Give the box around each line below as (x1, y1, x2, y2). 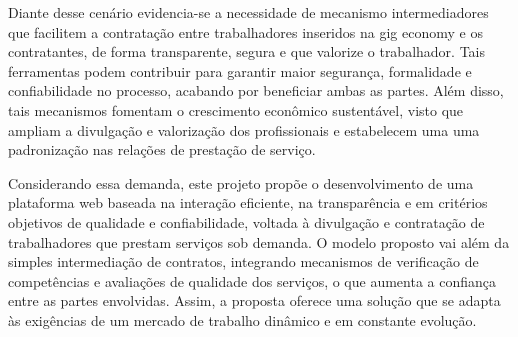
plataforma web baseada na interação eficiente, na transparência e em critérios (8, 192, 488, 213)
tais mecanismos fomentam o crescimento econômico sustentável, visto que (8, 99, 464, 120)
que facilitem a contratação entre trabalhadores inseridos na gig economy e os (8, 21, 483, 42)
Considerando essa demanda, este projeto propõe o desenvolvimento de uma (8, 172, 474, 193)
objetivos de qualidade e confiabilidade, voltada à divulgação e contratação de (8, 211, 485, 232)
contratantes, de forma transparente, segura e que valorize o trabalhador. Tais (8, 41, 486, 62)
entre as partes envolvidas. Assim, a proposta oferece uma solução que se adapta (8, 290, 501, 311)
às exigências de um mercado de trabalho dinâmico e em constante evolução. (8, 309, 477, 330)
